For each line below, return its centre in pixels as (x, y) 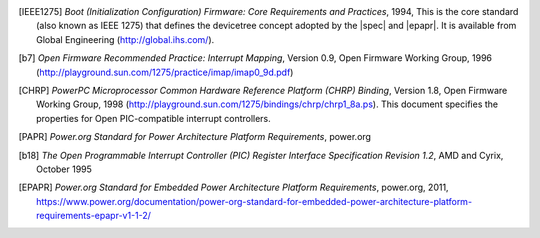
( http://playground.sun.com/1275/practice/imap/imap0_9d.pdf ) (165, 72)
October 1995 (64, 169)
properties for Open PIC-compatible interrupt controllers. (154, 118)
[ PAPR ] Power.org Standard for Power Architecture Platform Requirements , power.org (195, 137)
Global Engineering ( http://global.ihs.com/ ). (125, 39)
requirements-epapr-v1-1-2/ (94, 216)
